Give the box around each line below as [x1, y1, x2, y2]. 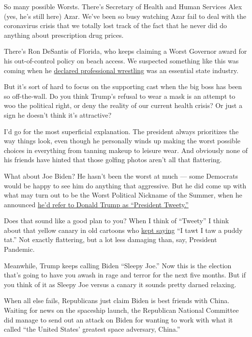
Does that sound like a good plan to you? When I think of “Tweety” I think [4, 215, 229, 226]
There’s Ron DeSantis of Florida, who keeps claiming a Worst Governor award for [4, 46, 247, 56]
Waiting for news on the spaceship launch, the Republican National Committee [4, 305, 239, 315]
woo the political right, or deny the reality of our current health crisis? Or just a [4, 100, 242, 110]
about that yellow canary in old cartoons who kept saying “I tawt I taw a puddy [4, 225, 243, 235]
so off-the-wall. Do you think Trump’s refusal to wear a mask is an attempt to [4, 91, 236, 101]
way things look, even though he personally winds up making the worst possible [4, 136, 241, 146]
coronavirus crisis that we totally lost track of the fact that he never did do [4, 20, 227, 31]
